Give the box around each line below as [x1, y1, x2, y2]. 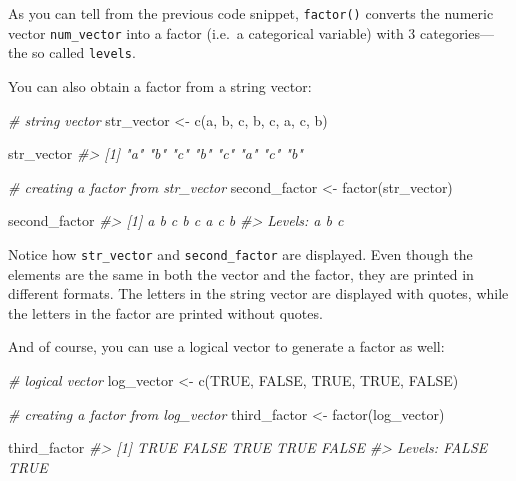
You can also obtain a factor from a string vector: [8, 75, 312, 96]
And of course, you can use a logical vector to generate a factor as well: [8, 336, 445, 357]
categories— [420, 22, 494, 43]
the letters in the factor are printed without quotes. [8, 302, 323, 323]
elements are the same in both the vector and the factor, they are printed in [8, 263, 474, 284]
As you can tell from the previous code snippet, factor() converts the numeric [8, 3, 494, 23]
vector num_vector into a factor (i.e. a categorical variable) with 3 [8, 22, 416, 43]
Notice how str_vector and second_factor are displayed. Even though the [8, 243, 473, 264]
